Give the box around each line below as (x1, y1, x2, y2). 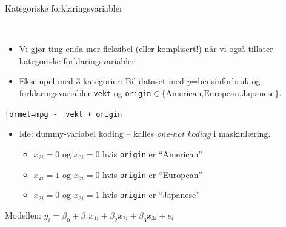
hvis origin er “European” (102, 168, 203, 180)
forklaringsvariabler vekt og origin (19, 86, 151, 99)
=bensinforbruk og (191, 74, 261, 87)
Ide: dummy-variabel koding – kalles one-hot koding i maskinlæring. (19, 127, 271, 140)
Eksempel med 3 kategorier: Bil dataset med (19, 74, 184, 87)
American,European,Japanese (165, 89, 275, 98)
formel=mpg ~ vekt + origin (5, 110, 122, 119)
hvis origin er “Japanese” (102, 188, 200, 201)
